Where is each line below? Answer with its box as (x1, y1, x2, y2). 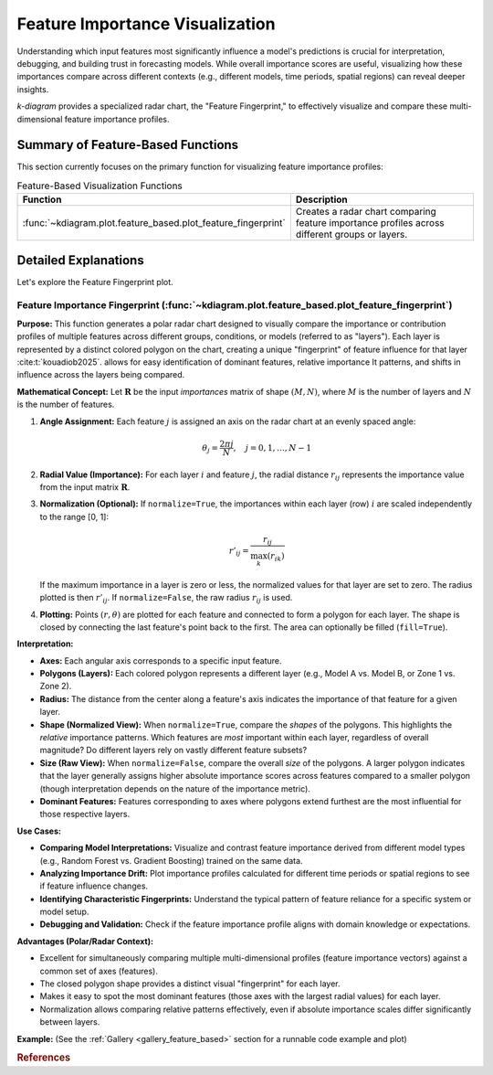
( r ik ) (267, 550, 285, 563)
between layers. (39, 1016, 100, 1027)
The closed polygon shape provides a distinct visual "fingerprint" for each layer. (39, 978, 341, 989)
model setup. (39, 906, 89, 918)
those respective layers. (39, 809, 131, 820)
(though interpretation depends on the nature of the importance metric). (39, 782, 310, 794)
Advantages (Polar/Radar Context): (16, 935, 154, 946)
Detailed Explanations (16, 252, 145, 268)
